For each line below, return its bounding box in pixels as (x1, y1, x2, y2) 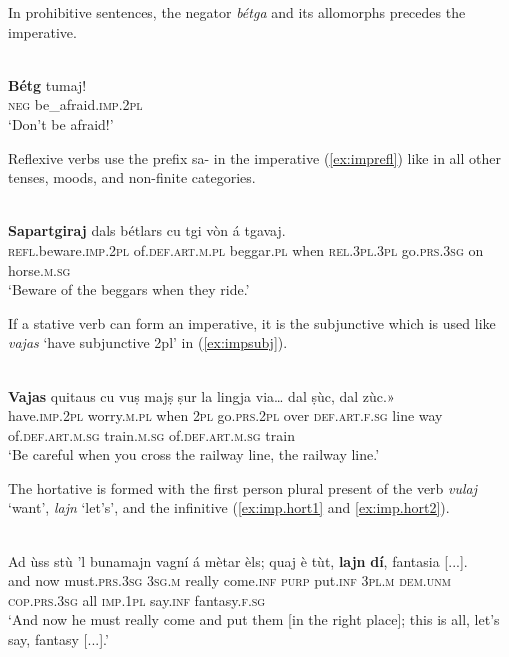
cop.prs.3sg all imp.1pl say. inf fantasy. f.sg (8, 589, 266, 610)
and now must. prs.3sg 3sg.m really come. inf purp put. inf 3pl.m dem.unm (8, 570, 451, 591)
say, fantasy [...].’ (8, 629, 109, 650)
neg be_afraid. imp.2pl (8, 94, 143, 115)
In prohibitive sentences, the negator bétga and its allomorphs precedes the (8, 2, 466, 22)
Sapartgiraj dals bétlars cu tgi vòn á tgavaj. (8, 220, 286, 241)
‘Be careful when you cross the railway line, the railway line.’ (8, 444, 380, 465)
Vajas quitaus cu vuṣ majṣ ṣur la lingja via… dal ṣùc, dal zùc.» (8, 385, 395, 406)
